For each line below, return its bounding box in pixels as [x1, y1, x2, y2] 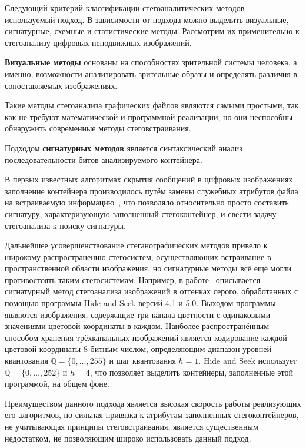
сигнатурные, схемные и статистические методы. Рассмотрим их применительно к [5, 25, 300, 37]
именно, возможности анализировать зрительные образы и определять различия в [5, 67, 297, 79]
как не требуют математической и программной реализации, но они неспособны [5, 110, 293, 122]
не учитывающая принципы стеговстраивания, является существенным [5, 420, 258, 432]
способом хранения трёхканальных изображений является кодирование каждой [5, 331, 287, 343]
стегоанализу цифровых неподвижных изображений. [5, 36, 192, 48]
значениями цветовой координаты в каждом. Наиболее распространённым [5, 320, 270, 332]
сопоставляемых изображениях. [5, 79, 118, 91]
